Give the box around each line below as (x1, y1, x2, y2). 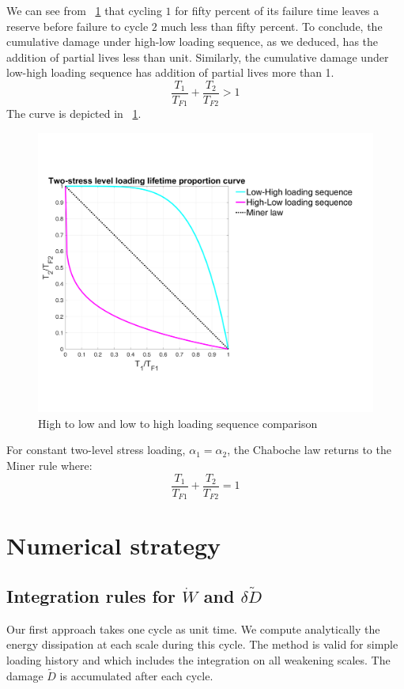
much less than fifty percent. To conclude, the (160, 17, 383, 34)
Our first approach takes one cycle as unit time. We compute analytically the (6, 620, 380, 637)
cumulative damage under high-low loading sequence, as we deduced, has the (6, 33, 379, 50)
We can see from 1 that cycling (6, 2, 162, 18)
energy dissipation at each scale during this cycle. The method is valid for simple (6, 636, 398, 653)
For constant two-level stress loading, (6, 441, 186, 458)
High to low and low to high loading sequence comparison (38, 415, 318, 431)
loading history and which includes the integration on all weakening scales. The (6, 651, 391, 668)
